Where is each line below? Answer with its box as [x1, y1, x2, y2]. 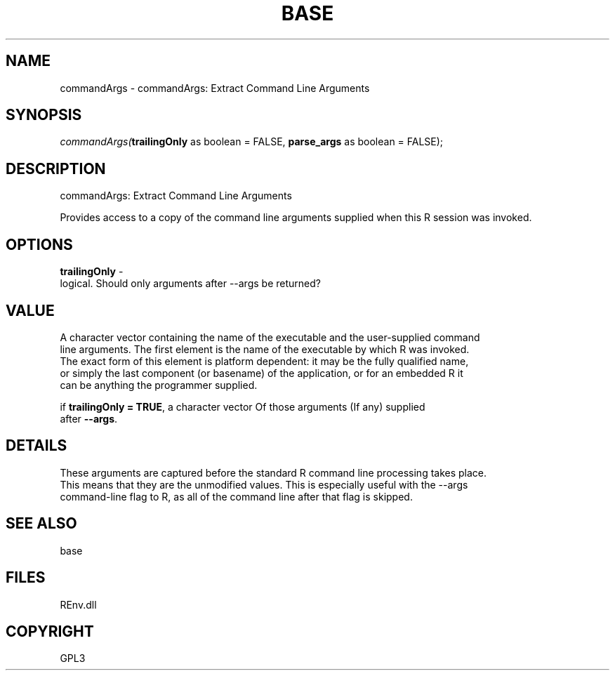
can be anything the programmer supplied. [60, 378, 258, 391]
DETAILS [6, 437, 67, 455]
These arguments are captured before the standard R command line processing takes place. [60, 466, 487, 479]
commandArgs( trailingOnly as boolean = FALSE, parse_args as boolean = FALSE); [60, 135, 444, 148]
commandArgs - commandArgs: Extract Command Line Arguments [60, 81, 370, 94]
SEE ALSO [6, 515, 77, 533]
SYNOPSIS [6, 106, 82, 124]
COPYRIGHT [6, 622, 94, 640]
